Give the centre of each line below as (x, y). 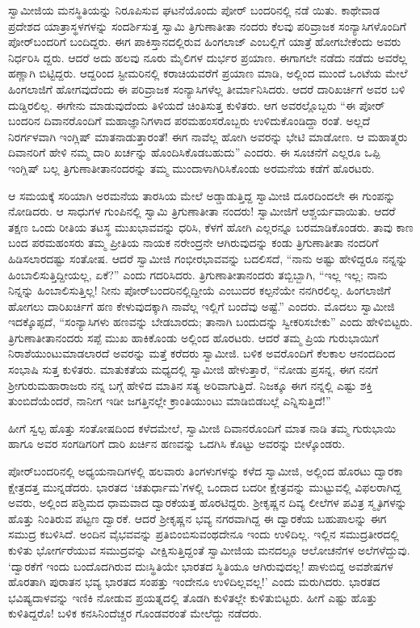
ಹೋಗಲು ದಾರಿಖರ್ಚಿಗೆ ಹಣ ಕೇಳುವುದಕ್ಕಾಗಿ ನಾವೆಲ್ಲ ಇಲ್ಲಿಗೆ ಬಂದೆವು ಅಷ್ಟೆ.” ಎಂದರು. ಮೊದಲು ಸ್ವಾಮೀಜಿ (202, 306)
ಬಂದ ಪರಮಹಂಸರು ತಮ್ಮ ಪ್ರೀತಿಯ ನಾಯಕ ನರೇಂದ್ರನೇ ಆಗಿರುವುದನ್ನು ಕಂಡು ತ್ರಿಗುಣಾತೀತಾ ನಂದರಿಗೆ (193, 243)
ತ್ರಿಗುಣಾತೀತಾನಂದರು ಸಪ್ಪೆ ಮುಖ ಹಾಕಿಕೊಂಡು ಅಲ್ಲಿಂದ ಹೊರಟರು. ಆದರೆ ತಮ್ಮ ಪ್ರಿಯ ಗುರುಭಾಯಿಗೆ (193, 337)
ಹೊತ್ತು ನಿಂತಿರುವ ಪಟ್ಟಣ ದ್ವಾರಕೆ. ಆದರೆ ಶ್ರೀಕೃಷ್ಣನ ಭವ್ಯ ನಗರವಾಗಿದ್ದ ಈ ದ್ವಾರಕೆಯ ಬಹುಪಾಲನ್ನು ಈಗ (197, 518)
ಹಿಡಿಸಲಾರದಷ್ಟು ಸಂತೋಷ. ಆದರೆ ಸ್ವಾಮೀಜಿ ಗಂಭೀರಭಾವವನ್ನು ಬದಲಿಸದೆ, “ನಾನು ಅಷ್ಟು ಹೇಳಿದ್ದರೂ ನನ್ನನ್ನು (208, 258)
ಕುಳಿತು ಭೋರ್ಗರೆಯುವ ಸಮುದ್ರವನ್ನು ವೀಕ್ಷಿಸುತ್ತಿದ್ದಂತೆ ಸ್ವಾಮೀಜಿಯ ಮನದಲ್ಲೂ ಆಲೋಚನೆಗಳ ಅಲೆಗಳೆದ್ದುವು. (209, 550)
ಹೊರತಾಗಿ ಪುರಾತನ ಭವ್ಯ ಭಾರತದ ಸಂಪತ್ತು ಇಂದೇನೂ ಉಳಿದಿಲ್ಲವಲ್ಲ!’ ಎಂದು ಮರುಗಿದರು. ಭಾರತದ (194, 582)
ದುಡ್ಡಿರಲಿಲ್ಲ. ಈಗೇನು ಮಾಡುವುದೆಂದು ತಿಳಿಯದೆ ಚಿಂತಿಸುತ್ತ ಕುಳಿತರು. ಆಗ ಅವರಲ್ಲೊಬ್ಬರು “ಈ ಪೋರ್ (197, 105)
